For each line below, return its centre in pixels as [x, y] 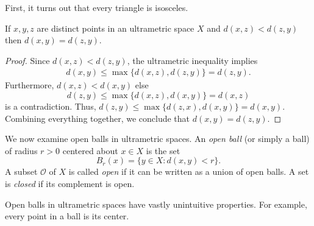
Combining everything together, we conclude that [98, 118]
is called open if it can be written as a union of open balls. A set [189, 171]
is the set [163, 150]
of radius [21, 150]
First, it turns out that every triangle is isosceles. [97, 7]
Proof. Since [27, 60]
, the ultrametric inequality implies [192, 60]
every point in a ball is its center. [67, 216]
